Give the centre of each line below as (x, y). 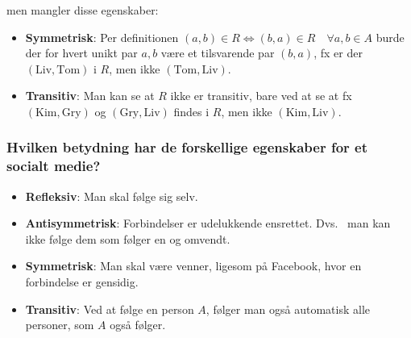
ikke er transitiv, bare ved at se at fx (261, 96)
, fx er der (338, 53)
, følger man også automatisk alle (288, 309)
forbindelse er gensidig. (82, 282)
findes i (191, 111)
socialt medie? (54, 166)
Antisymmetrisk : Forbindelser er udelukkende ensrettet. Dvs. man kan (208, 223)
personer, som (60, 325)
